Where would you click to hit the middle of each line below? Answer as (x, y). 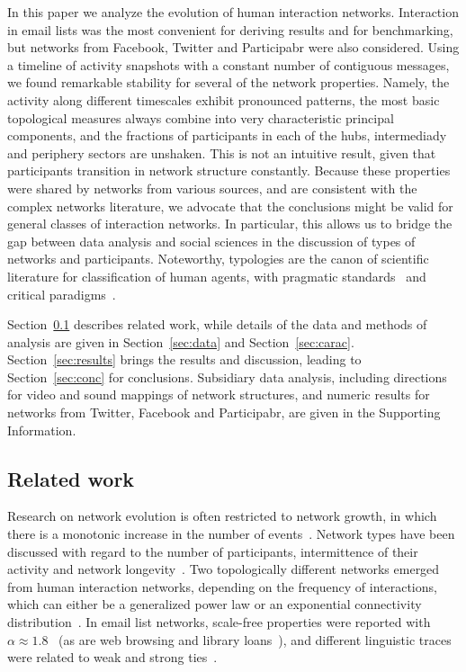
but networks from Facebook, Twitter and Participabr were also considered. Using (233, 47)
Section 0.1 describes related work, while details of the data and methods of (217, 324)
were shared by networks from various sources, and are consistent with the (212, 188)
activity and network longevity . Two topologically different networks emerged (224, 569)
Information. (42, 430)
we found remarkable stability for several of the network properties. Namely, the (229, 82)
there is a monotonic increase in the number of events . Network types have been (231, 534)
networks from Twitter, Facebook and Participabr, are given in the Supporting (224, 412)
